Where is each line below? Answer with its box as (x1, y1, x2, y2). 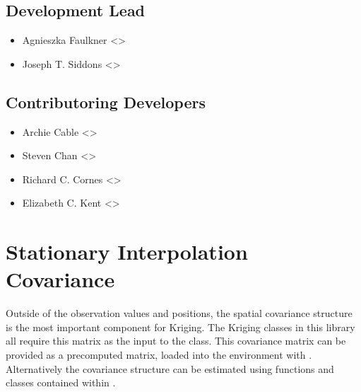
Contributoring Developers (6, 91, 206, 113)
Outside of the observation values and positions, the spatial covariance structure (6, 306, 353, 321)
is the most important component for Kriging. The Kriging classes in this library (6, 319, 355, 334)
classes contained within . (6, 375, 116, 390)
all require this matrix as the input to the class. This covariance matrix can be (6, 333, 346, 348)
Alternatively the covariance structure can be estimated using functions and (6, 361, 334, 376)
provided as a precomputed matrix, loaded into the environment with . (6, 347, 312, 362)
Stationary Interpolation (6, 237, 248, 266)
